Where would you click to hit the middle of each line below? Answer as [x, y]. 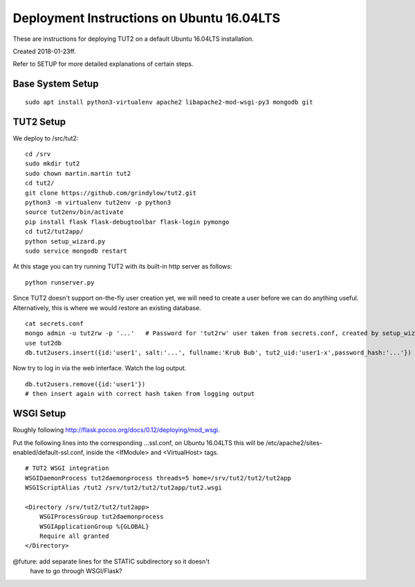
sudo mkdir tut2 [53, 164]
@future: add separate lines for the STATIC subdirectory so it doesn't [111, 561]
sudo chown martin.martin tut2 [78, 173]
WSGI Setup [39, 414]
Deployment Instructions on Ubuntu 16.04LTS [146, 18]
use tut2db [44, 343]
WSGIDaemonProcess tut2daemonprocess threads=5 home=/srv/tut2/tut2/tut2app [158, 478]
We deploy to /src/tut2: [46, 138]
